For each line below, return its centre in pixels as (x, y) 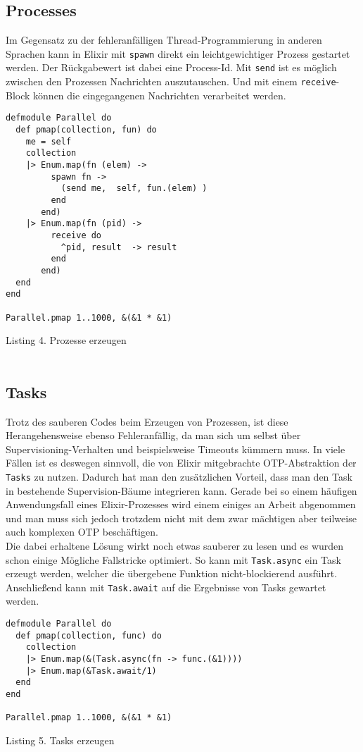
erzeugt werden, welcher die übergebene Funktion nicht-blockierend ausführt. (172, 573)
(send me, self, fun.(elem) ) (134, 189)
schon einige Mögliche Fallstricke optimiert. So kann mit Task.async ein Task (173, 559)
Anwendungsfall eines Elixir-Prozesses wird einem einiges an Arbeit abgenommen (181, 504)
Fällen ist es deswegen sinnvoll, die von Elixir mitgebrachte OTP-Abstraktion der (181, 463)
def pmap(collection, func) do (89, 635)
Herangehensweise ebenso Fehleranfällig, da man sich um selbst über (153, 435)
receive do (76, 235)
